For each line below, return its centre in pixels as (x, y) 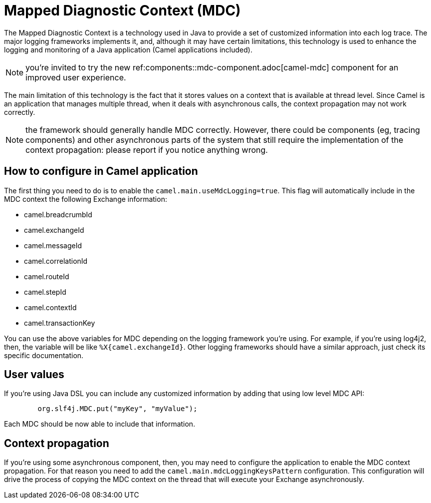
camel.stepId (45, 292)
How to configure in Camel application (101, 171)
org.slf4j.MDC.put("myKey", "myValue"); (117, 409)
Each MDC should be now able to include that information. (100, 424)
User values (34, 375)
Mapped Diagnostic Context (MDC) (122, 10)
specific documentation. (44, 355)
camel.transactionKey (60, 323)
